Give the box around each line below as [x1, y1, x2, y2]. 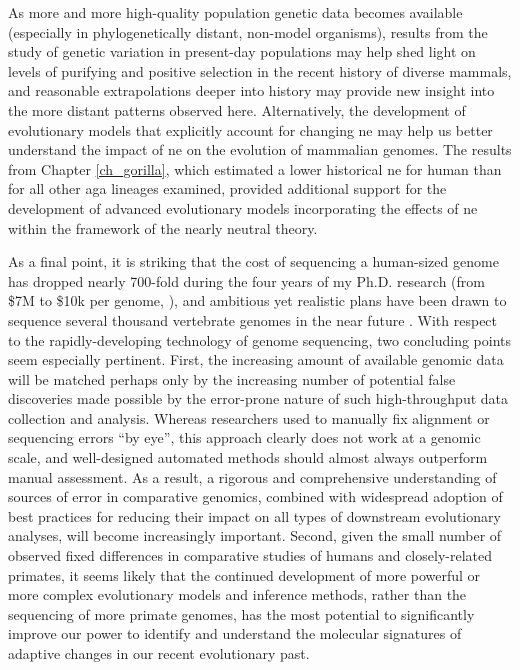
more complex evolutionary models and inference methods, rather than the [8, 584, 467, 605]
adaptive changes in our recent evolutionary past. [8, 643, 310, 663]
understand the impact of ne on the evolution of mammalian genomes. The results [8, 139, 512, 160]
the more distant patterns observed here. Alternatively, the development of [8, 99, 466, 120]
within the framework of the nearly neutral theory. [8, 217, 318, 238]
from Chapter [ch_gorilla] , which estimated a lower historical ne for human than [8, 158, 502, 179]
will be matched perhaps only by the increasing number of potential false [8, 368, 456, 389]
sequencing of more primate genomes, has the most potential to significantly [8, 603, 475, 624]
